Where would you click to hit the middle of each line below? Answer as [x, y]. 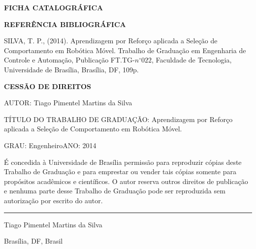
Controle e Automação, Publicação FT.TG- [69, 60]
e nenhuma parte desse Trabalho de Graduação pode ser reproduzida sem [115, 191]
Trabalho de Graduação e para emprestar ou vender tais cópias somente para [120, 171]
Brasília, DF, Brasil [33, 241]
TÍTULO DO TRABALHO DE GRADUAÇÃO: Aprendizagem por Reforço [118, 119]
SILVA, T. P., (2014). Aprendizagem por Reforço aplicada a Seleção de [111, 41]
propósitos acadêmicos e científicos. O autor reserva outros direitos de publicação [126, 181]
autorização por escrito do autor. [53, 200]
